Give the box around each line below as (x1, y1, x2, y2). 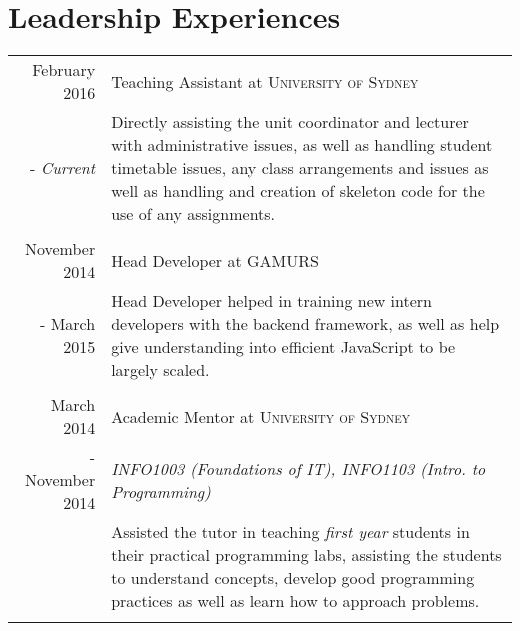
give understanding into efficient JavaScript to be (111, 335, 456, 359)
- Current (30, 156, 96, 180)
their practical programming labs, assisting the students (111, 543, 502, 567)
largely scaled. (111, 358, 210, 382)
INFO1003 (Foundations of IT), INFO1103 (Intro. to (111, 456, 486, 480)
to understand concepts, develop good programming (111, 566, 475, 590)
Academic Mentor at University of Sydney (111, 404, 410, 428)
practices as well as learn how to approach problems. (111, 589, 480, 613)
